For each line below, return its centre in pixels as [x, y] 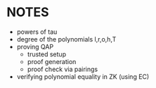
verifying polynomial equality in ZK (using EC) [83, 76]
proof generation [52, 61]
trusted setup [47, 54]
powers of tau [37, 32]
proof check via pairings [63, 69]
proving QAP [35, 46]
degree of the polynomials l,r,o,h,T [66, 39]
